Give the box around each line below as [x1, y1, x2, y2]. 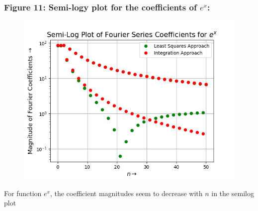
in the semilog [211, 188, 254, 198]
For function [4, 188, 42, 198]
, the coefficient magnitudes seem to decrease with [50, 188, 203, 198]
